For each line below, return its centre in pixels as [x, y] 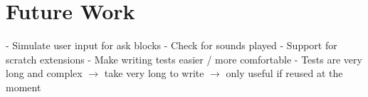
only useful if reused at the [284, 73]
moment [23, 87]
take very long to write [154, 73]
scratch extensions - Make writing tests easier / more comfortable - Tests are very [184, 59]
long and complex [44, 73]
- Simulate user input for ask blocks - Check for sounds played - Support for [172, 45]
